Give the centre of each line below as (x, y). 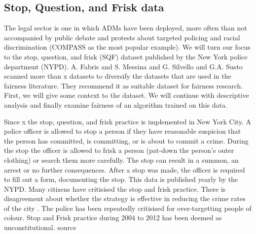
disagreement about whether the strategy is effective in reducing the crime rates (125, 198)
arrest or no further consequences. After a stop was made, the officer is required (125, 169)
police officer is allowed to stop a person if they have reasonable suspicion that (123, 131)
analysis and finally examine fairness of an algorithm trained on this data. (116, 104)
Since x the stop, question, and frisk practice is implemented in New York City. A (128, 121)
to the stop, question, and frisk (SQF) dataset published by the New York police (126, 56)
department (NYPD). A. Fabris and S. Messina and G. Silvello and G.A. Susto (123, 66)
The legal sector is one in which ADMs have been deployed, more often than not (126, 28)
